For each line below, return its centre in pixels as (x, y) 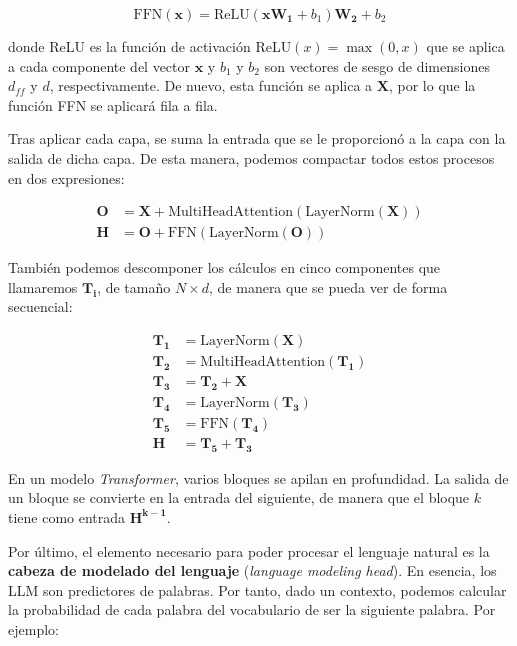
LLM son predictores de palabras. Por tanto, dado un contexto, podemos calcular (257, 589)
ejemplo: (33, 628)
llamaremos (43, 286)
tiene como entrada (67, 516)
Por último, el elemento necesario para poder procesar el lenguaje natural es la (249, 550)
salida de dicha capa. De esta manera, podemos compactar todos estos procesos (251, 157)
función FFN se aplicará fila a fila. (113, 104)
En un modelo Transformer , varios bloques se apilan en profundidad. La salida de (258, 477)
